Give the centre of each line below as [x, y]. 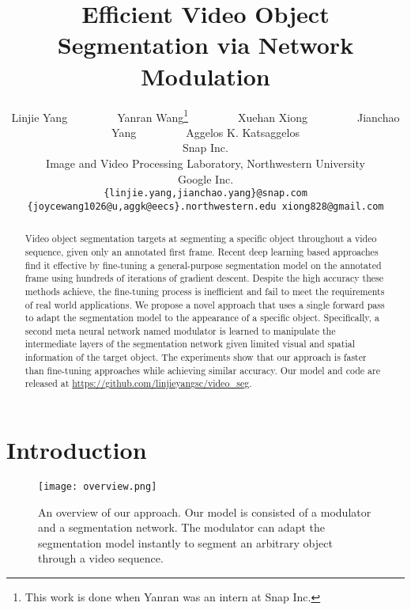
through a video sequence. [101, 558]
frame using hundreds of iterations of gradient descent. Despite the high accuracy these [204, 278]
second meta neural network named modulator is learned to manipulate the [180, 330]
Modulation [205, 76]
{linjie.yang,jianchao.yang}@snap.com [205, 193]
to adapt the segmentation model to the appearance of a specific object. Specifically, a [202, 318]
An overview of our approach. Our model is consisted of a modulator [205, 511]
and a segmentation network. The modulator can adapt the [181, 527]
